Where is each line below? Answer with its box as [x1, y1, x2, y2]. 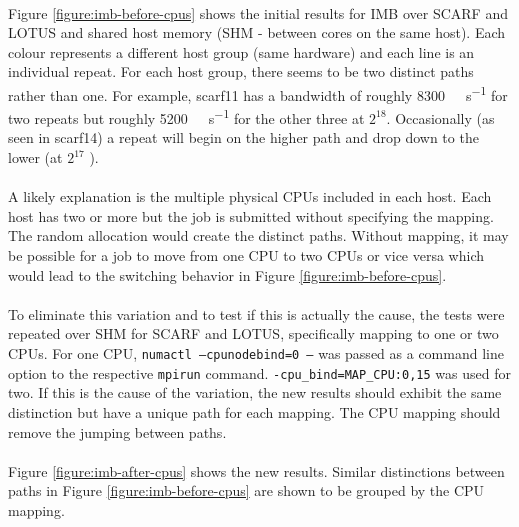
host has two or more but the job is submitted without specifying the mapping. [8, 205, 494, 226]
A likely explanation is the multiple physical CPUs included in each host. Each [8, 186, 492, 207]
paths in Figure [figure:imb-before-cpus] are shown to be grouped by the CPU [8, 480, 485, 501]
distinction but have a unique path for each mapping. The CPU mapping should [8, 401, 501, 422]
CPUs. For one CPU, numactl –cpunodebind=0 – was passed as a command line [8, 343, 504, 363]
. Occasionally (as [386, 107, 495, 128]
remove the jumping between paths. [8, 421, 227, 442]
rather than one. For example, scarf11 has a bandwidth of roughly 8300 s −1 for [8, 81, 508, 105]
